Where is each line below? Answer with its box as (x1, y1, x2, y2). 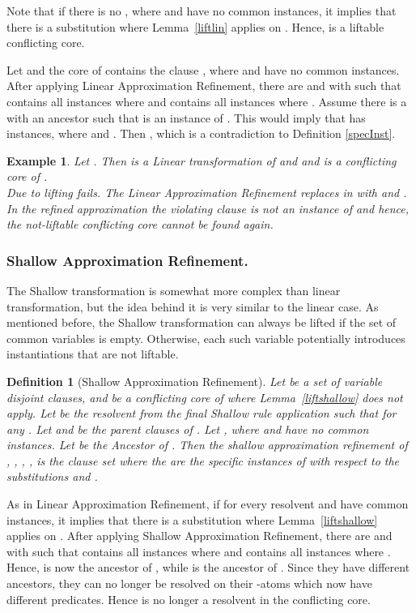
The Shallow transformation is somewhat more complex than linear (6, 281, 341, 298)
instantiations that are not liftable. (6, 345, 179, 362)
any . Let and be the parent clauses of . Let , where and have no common (6, 420, 369, 437)
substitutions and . (6, 468, 98, 485)
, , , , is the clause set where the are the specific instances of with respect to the (6, 452, 400, 469)
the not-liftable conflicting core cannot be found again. (6, 216, 274, 233)
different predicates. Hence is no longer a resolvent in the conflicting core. (6, 590, 371, 607)
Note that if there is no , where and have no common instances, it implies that (6, 2, 397, 19)
